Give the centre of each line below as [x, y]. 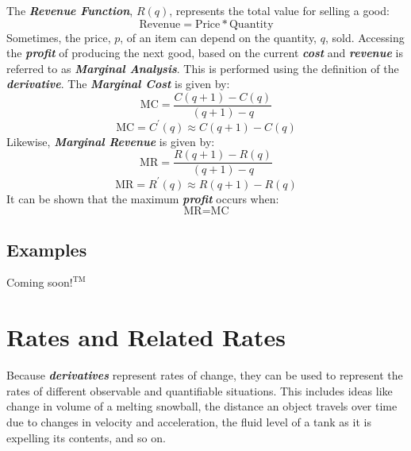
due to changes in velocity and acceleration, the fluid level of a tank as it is [189, 421]
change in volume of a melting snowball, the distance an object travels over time [202, 406]
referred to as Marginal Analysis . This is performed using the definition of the [203, 68]
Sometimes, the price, [59, 37]
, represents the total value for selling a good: [279, 10]
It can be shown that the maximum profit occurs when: [143, 198]
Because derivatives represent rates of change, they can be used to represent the [205, 375]
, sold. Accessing [365, 37]
